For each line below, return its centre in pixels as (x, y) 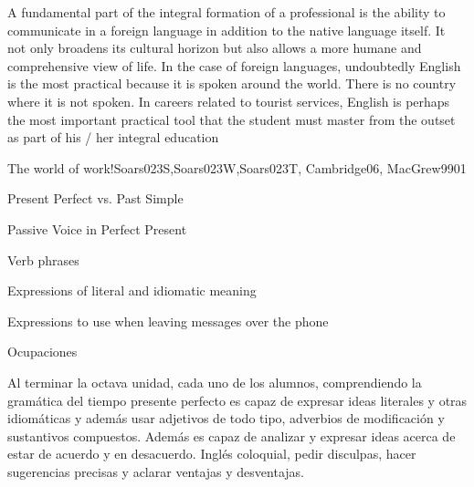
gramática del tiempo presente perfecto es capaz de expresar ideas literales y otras (237, 400)
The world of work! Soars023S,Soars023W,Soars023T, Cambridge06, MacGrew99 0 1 (237, 167)
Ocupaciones (42, 352)
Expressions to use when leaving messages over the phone (168, 321)
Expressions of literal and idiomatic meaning (132, 290)
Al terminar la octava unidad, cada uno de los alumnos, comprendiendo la (215, 382)
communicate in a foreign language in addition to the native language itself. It (226, 30)
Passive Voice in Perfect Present (97, 228)
